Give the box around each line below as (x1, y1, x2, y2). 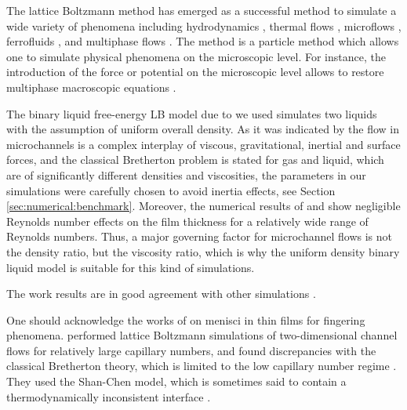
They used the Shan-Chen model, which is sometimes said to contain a (6, 373, 347, 390)
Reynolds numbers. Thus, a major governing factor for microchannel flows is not (6, 228, 392, 245)
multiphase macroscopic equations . (6, 78, 176, 95)
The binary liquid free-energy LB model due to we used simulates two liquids (6, 105, 377, 122)
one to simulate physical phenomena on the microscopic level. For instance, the (6, 48, 386, 64)
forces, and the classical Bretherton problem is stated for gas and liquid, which (6, 151, 384, 168)
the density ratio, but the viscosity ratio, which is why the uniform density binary (6, 243, 400, 259)
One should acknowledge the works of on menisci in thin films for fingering (6, 311, 365, 328)
